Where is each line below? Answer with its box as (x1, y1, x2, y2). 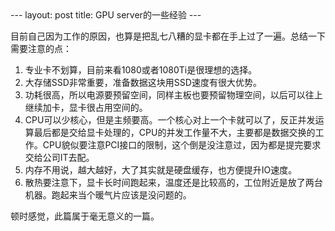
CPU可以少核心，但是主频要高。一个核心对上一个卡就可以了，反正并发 (24, 114, 316, 126)
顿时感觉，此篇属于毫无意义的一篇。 (10, 210, 160, 222)
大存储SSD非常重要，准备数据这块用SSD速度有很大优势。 (24, 77, 262, 88)
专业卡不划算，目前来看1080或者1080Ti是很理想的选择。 (24, 64, 258, 76)
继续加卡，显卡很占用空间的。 (24, 102, 148, 113)
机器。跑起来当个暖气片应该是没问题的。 (24, 189, 192, 201)
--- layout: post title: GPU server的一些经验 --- (10, 9, 202, 21)
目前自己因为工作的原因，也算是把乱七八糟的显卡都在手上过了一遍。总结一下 (10, 30, 326, 42)
